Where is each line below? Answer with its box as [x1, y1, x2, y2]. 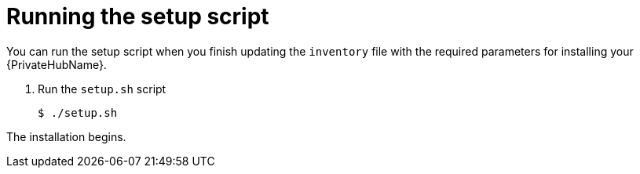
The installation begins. [6, 129, 126, 143]
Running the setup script [6, 3, 269, 30]
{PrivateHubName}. [6, 57, 107, 71]
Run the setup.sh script [38, 82, 166, 96]
